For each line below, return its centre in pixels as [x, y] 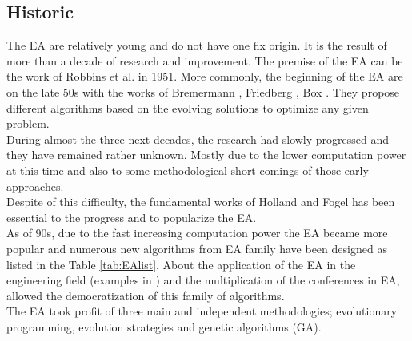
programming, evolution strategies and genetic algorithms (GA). [164, 326]
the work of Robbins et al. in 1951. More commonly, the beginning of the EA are [205, 76]
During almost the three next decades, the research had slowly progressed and [198, 139]
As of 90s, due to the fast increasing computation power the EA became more [197, 233]
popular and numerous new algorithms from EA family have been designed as [197, 248]
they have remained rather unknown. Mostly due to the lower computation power [206, 155]
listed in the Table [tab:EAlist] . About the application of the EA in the [181, 264]
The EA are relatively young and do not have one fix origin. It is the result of [197, 45]
